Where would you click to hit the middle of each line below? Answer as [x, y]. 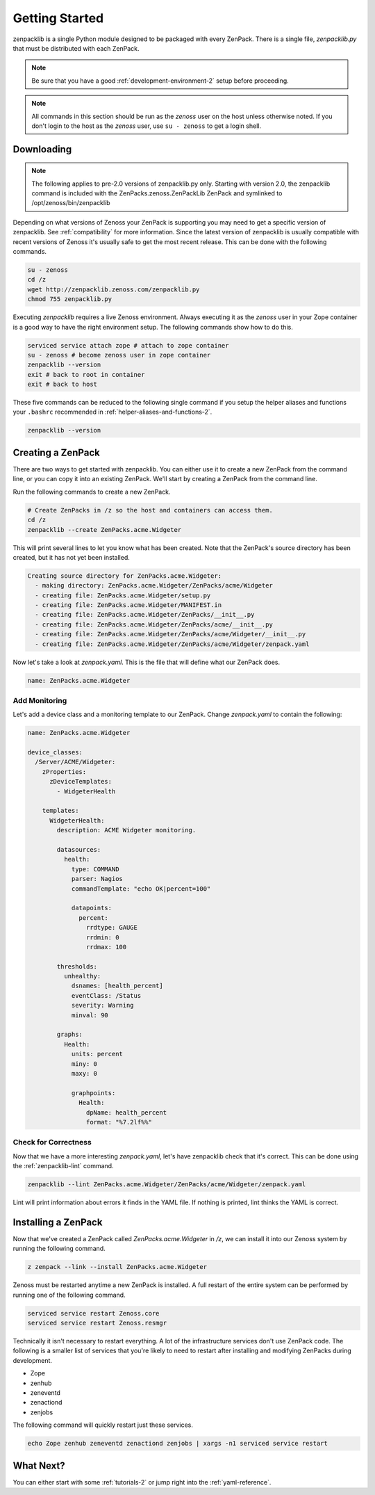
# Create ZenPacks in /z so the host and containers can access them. [150, 510]
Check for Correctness [52, 1142]
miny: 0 [84, 1064]
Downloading [42, 149]
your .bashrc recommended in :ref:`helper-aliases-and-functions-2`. [112, 412]
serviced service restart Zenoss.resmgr [97, 1323]
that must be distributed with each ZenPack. [76, 48]
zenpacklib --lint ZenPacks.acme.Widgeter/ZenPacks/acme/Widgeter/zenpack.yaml [167, 1185]
